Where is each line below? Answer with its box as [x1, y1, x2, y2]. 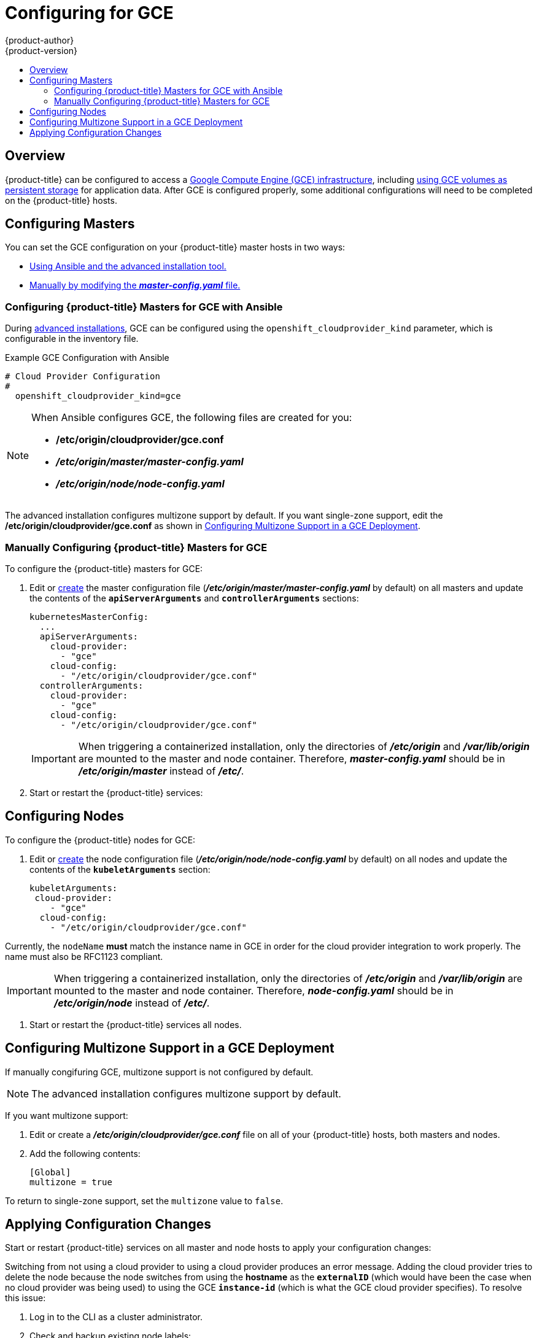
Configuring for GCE [5, 2, 174, 23]
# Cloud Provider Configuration [5, 371, 160, 382]
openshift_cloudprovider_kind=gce [15, 391, 181, 401]
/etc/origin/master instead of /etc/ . [78, 764, 244, 777]
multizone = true [29, 1177, 112, 1187]
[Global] [29, 1167, 71, 1177]
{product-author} [5, 34, 74, 45]
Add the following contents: [29, 1148, 141, 1159]
